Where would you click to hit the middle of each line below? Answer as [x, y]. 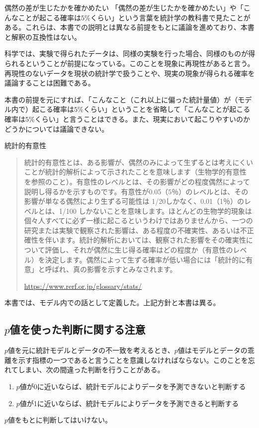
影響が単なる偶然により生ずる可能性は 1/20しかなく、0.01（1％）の [134, 201]
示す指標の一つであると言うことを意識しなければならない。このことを [133, 360]
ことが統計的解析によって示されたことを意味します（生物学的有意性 [135, 172]
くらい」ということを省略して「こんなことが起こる [167, 109]
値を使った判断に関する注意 [78, 329]
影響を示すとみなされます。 [132, 269]
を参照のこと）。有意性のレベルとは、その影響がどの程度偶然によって [137, 181]
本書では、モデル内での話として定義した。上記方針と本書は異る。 [112, 302]
